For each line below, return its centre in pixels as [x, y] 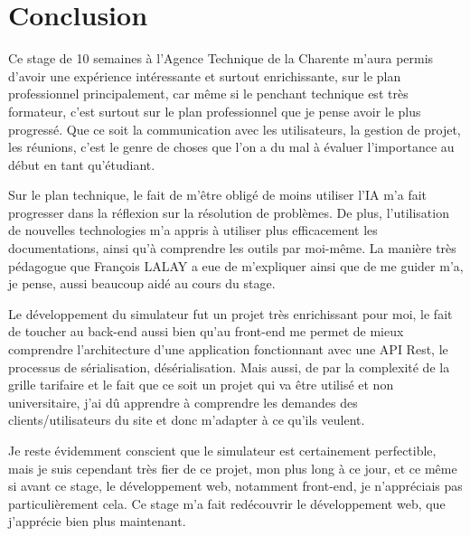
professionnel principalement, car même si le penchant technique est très [208, 94]
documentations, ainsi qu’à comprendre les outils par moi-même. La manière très [232, 248]
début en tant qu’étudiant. [82, 164]
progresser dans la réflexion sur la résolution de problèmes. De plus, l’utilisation [229, 212]
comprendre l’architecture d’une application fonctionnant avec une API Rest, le [228, 349]
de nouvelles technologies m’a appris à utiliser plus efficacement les [193, 230]
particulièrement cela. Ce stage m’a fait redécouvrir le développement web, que [227, 503]
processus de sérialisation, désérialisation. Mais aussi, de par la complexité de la [229, 367]
